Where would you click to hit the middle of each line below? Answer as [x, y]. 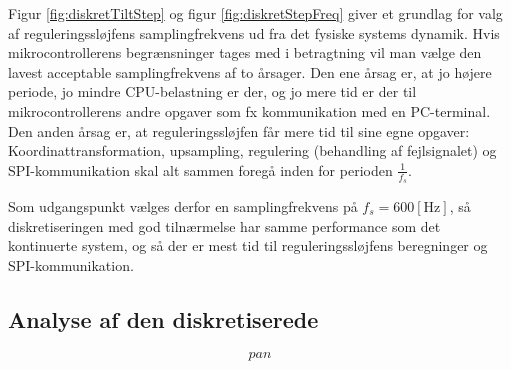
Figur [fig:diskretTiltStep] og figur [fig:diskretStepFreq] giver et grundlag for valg [255, 13]
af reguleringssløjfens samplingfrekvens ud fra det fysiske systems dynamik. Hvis [254, 32]
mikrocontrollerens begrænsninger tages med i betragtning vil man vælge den [245, 52]
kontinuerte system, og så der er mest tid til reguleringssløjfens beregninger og [248, 245]
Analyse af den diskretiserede [163, 318]
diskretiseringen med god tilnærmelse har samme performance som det [224, 225]
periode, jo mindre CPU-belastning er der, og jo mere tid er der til [212, 91]
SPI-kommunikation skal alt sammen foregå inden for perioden [200, 169]
